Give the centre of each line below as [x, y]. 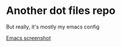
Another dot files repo [61, 11]
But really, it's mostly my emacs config [53, 27]
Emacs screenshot [28, 38]
